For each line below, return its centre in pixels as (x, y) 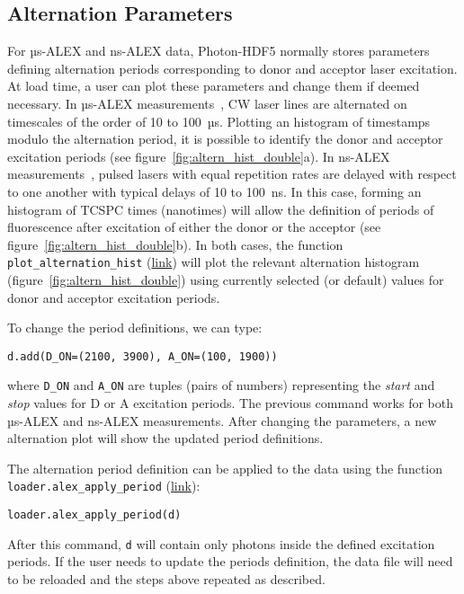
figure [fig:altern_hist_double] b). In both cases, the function (175, 244)
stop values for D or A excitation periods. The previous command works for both (230, 403)
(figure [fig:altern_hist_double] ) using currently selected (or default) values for (226, 279)
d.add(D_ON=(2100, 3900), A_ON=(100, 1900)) (143, 356)
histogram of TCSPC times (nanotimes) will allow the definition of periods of (221, 209)
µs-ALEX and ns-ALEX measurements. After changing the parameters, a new (222, 420)
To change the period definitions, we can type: (135, 328)
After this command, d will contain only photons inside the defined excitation (221, 543)
